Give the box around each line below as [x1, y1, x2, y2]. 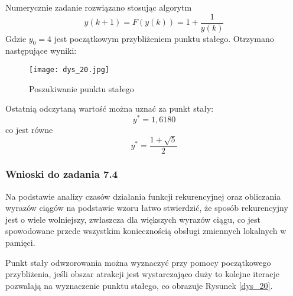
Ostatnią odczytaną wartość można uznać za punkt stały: [5, 102, 214, 115]
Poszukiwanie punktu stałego [29, 82, 134, 95]
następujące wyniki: [5, 44, 77, 57]
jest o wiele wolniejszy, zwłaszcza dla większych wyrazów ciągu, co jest [5, 213, 261, 225]
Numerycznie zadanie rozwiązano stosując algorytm [5, 1, 192, 13]
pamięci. [5, 236, 35, 248]
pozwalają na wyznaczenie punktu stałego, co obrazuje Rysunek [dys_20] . [5, 279, 273, 291]
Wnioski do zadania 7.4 [5, 167, 118, 181]
